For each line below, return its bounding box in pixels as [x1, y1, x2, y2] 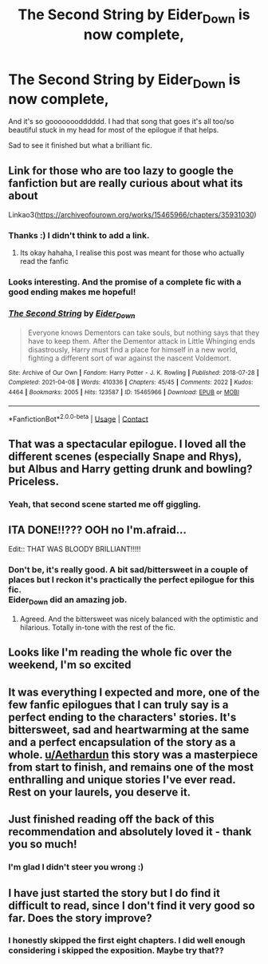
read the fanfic [19, 257, 69, 266]
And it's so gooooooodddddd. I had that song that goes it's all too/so [8, 117, 235, 126]
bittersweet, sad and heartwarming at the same [8, 723, 250, 736]
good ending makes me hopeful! [8, 286, 136, 297]
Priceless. [8, 474, 60, 488]
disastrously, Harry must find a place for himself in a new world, [27, 345, 238, 354]
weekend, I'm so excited [8, 658, 132, 672]
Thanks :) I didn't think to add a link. [8, 229, 150, 241]
